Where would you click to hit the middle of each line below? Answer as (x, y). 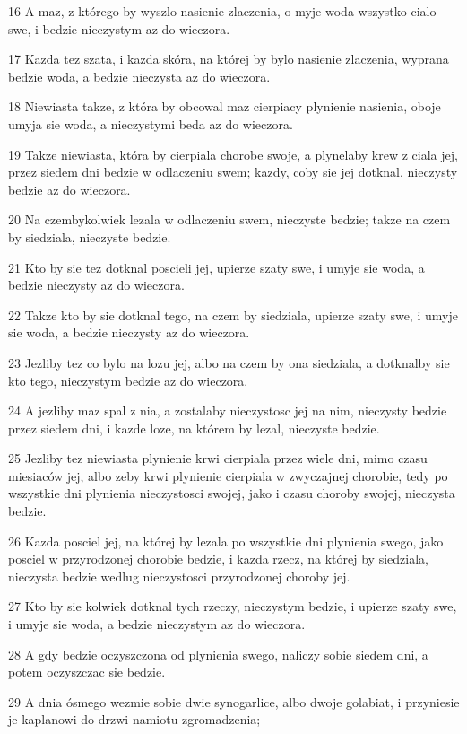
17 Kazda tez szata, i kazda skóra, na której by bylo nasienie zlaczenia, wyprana (229, 59)
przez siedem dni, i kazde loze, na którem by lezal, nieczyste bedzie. (194, 428)
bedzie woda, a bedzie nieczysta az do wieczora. (139, 76)
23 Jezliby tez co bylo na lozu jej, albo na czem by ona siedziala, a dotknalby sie (229, 362)
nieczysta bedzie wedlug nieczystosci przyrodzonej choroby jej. (179, 576)
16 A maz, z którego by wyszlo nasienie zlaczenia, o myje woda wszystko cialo (222, 11)
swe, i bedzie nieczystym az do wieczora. (119, 28)
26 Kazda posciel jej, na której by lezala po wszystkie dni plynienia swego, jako (226, 541)
